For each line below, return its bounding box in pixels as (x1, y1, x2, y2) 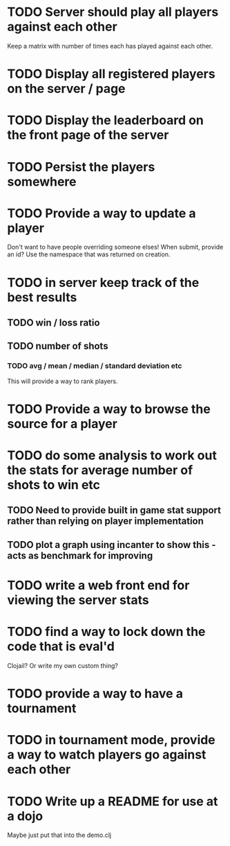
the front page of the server (7, 127, 169, 143)
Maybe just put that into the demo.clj (7, 831, 112, 839)
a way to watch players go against (7, 747, 207, 763)
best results (7, 289, 77, 305)
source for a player (7, 416, 117, 432)
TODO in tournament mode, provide (7, 732, 215, 748)
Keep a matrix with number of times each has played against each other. (7, 42, 213, 50)
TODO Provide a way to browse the (7, 401, 211, 416)
